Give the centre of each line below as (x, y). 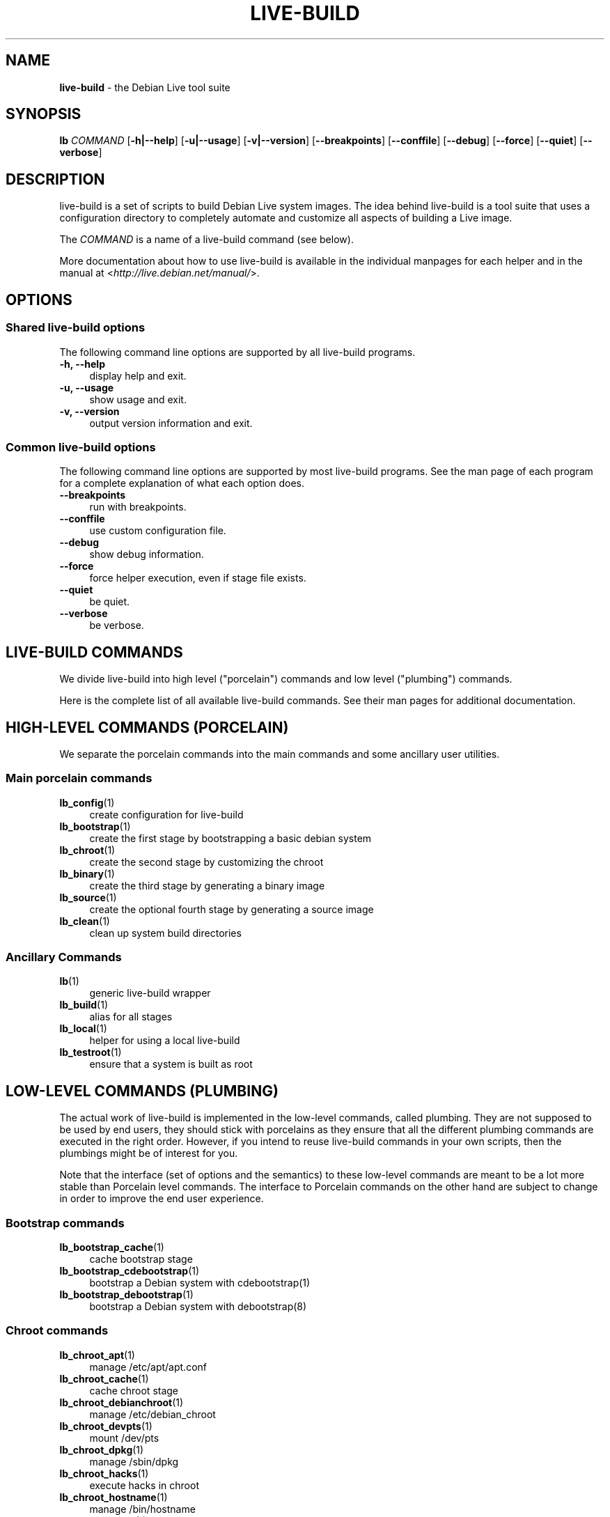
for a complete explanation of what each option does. (182, 483)
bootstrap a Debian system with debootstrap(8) (198, 1307)
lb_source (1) (88, 897)
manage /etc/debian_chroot (152, 1414)
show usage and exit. (138, 399)
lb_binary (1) (87, 873)
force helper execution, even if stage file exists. (198, 578)
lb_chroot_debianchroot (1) (122, 1402)
